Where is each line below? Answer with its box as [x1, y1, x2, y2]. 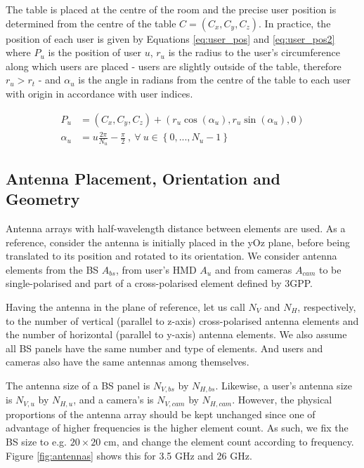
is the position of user [48, 45, 142, 60]
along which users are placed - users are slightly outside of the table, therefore [6, 58, 342, 73]
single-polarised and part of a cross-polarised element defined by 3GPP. [6, 276, 313, 290]
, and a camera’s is [73, 392, 154, 407]
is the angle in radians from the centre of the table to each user [78, 72, 351, 87]
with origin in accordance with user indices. [6, 86, 193, 100]
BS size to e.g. [6, 434, 67, 448]
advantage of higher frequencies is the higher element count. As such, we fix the [6, 420, 349, 435]
